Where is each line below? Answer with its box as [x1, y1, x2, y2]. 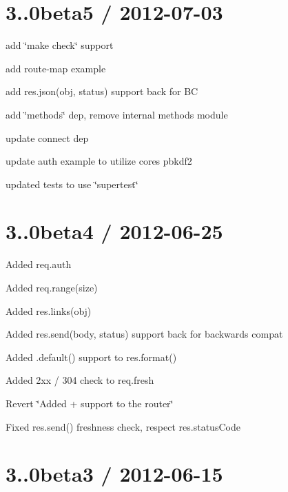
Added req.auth [6, 257, 72, 271]
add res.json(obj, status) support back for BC [6, 84, 198, 99]
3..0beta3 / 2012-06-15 [6, 460, 223, 488]
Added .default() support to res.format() [6, 349, 177, 364]
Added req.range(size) [6, 280, 98, 294]
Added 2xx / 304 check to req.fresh [6, 373, 154, 387]
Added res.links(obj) [6, 303, 92, 318]
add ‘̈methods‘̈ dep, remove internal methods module [6, 107, 228, 121]
